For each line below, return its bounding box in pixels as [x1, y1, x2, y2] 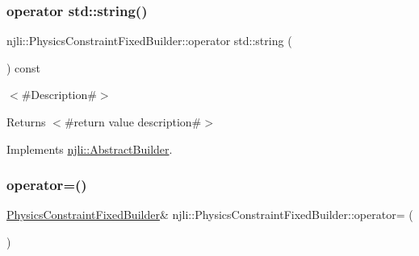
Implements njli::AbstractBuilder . [6, 140, 173, 157]
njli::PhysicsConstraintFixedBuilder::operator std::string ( [6, 32, 292, 49]
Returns [6, 114, 46, 130]
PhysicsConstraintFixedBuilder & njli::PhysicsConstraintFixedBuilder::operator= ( [6, 206, 413, 223]
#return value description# [64, 114, 202, 130]
